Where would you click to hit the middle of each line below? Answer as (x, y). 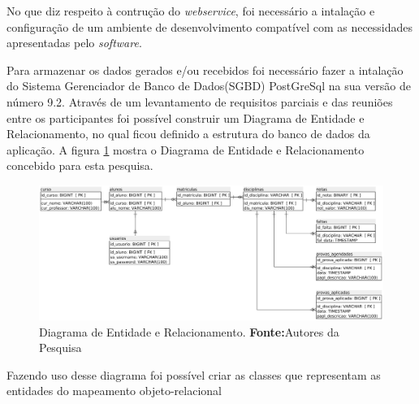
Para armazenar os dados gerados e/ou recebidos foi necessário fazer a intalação (205, 70)
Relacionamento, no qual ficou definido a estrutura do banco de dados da (188, 134)
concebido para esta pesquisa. (80, 165)
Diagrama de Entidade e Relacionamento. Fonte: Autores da (189, 331)
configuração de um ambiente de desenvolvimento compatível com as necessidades (210, 26)
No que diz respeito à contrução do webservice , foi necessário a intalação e (191, 11)
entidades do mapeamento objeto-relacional (114, 391)
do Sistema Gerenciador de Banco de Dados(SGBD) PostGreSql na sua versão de (209, 86)
